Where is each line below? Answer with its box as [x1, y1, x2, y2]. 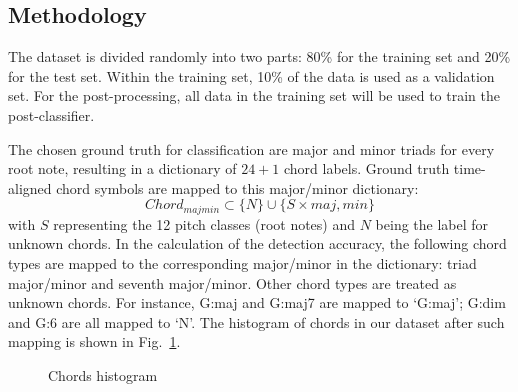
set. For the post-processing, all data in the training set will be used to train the [8, 85, 500, 106]
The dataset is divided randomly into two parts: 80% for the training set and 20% [8, 46, 511, 67]
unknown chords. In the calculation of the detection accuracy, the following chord [8, 233, 507, 254]
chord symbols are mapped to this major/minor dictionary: [56, 177, 419, 198]
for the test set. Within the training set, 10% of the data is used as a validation [8, 65, 495, 86]
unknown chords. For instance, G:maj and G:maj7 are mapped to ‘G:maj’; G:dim [8, 292, 506, 313]
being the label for [375, 213, 489, 234]
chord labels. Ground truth [283, 158, 450, 179]
